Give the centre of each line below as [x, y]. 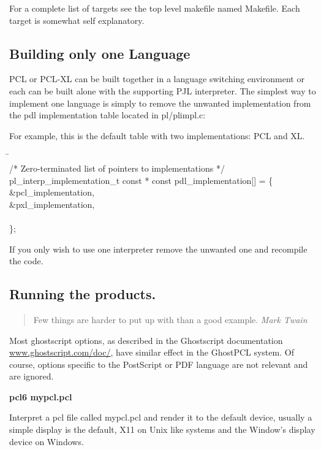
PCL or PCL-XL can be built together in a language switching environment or [157, 79]
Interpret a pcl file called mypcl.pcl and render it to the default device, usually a [161, 417]
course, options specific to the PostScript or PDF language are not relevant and [159, 364]
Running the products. [83, 294]
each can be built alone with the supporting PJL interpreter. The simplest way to [163, 90]
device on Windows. [47, 441]
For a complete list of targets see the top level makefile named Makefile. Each [155, 8]
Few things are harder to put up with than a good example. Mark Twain [170, 319]
